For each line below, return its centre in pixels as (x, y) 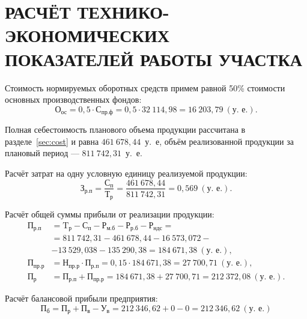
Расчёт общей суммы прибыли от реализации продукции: (110, 214)
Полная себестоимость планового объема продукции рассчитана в (125, 129)
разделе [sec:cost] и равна (52, 141)
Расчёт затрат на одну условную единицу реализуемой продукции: (126, 173)
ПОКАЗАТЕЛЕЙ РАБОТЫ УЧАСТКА (154, 59)
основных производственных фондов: (73, 99)
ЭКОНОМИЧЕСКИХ (87, 35)
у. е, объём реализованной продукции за (219, 141)
